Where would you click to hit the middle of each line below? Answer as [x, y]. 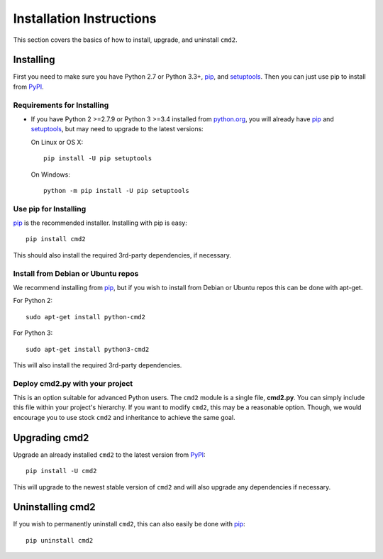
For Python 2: [33, 301]
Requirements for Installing [61, 105]
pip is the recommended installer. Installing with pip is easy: [100, 223]
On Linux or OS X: [57, 142]
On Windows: [50, 175]
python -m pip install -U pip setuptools [116, 190]
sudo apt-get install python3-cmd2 [88, 349]
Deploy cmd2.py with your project [73, 383]
